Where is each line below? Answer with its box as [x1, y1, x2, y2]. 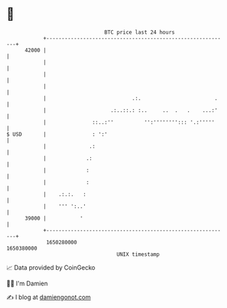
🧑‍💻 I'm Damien [6, 279, 49, 287]
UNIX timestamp [116, 250, 160, 258]
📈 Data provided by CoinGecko [6, 263, 96, 272]
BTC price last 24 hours [104, 29, 175, 36]
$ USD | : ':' [6, 130, 108, 138]
